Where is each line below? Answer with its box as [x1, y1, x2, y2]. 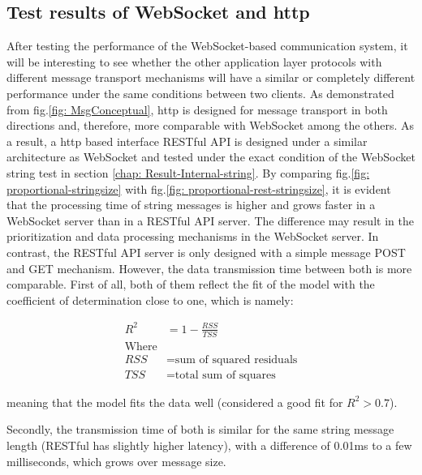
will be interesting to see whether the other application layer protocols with [6, 53, 382, 70]
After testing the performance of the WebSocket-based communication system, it [6, 37, 408, 54]
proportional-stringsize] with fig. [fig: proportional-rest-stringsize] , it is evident [6, 180, 391, 197]
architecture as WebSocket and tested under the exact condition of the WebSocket [6, 148, 416, 165]
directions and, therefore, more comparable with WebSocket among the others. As [6, 117, 415, 134]
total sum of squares [174, 369, 276, 381]
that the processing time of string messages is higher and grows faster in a [6, 196, 376, 213]
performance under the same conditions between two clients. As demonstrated [6, 84, 394, 101]
